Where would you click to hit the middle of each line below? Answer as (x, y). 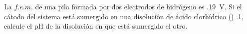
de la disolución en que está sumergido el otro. (117, 26)
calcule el (18, 26)
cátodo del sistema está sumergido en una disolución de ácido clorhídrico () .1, (124, 16)
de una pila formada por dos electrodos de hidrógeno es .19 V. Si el (138, 6)
